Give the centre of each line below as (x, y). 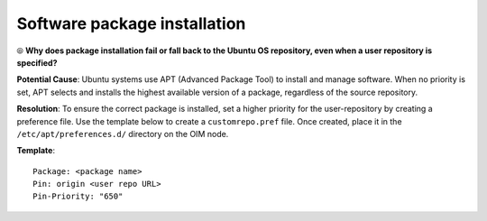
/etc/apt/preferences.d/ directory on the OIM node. (123, 134)
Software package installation (131, 23)
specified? (37, 62)
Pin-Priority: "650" (78, 197)
